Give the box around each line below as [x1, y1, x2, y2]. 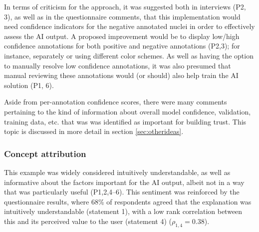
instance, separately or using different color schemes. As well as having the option [4, 50, 254, 60]
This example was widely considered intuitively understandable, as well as [4, 166, 231, 177]
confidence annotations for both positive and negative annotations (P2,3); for [4, 40, 240, 51]
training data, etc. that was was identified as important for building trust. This [4, 116, 247, 126]
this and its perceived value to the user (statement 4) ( [4, 215, 172, 226]
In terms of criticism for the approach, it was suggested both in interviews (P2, [4, 1, 246, 11]
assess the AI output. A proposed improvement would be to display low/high [4, 30, 240, 41]
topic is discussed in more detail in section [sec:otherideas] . [4, 126, 184, 136]
